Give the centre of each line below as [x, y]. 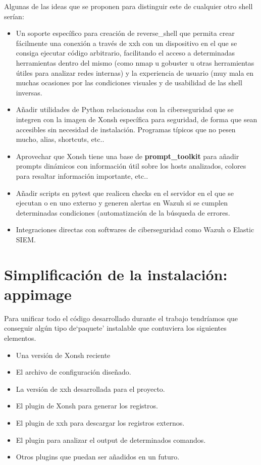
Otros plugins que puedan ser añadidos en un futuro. [98, 457]
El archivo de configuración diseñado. [73, 372]
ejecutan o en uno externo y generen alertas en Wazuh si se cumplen [122, 203]
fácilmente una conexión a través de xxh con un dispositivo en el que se [126, 43]
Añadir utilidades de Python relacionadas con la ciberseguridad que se [125, 109]
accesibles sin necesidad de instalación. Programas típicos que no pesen [126, 129]
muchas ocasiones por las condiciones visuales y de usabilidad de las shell [129, 83]
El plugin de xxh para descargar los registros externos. [100, 422]
